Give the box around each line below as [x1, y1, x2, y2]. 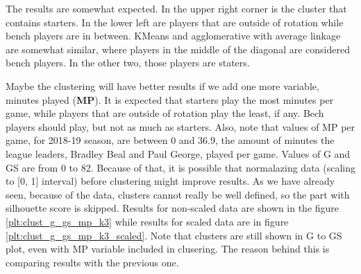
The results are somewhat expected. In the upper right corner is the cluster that [6, 1, 347, 15]
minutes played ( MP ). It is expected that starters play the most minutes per [6, 92, 334, 107]
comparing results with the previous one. [6, 255, 179, 269]
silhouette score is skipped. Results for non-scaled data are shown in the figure [6, 201, 339, 215]
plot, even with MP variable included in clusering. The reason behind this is [6, 241, 330, 256]
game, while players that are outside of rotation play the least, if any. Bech [6, 106, 324, 120]
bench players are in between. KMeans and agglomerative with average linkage [6, 28, 341, 43]
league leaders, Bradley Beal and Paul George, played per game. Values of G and [6, 146, 351, 161]
